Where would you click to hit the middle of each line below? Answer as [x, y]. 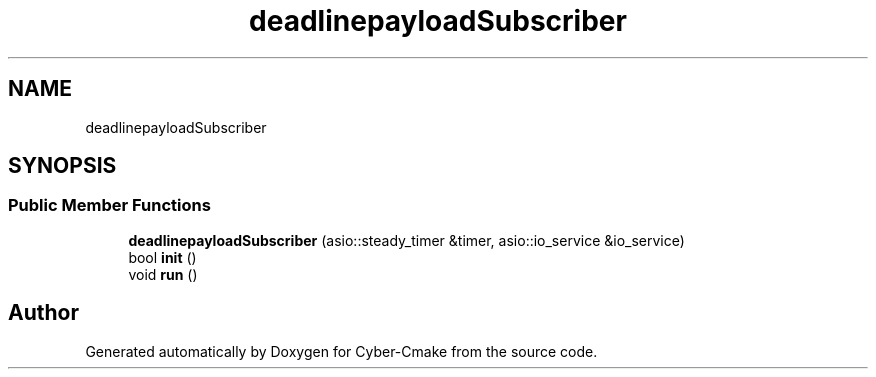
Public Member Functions [109, 205]
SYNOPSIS [62, 166]
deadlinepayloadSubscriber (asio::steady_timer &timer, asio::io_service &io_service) [406, 240]
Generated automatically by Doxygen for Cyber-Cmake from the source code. [341, 351]
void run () [163, 274]
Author [43, 313]
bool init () [162, 257]
